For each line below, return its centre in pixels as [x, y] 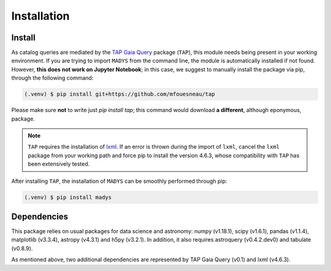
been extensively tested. [59, 164]
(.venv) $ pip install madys [68, 197]
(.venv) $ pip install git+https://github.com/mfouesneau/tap [120, 94]
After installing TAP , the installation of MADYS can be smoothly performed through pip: [119, 181]
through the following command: [52, 78]
